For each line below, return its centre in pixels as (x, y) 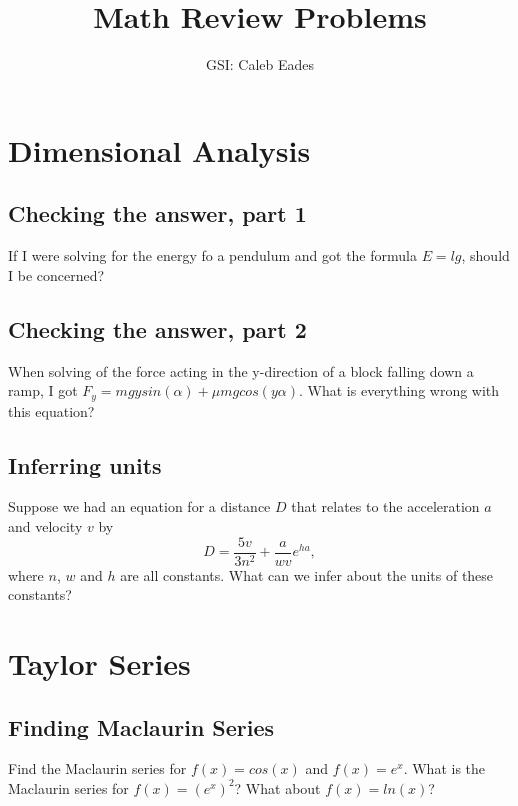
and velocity (45, 525)
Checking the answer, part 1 (157, 213)
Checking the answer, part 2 (157, 328)
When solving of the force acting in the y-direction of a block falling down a (241, 370)
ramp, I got (43, 390)
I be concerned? (56, 274)
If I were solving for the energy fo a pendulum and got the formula (212, 255)
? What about (277, 787)
